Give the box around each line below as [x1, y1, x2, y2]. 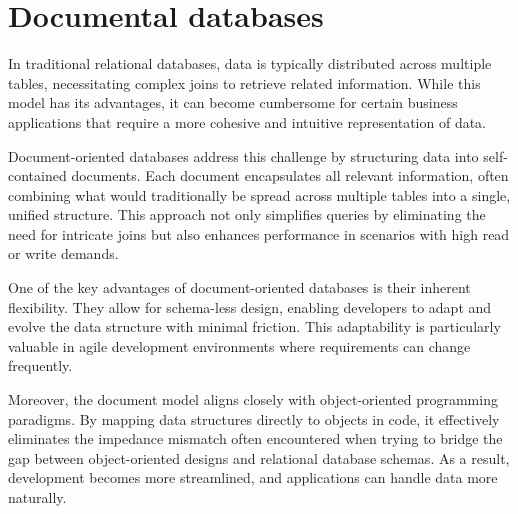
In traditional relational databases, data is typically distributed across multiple [8, 53, 492, 74]
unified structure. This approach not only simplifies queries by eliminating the [8, 204, 486, 225]
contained [8, 165, 67, 186]
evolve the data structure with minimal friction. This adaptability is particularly [8, 316, 501, 337]
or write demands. [8, 243, 119, 264]
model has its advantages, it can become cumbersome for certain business [8, 92, 458, 113]
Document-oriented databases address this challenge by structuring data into [8, 145, 479, 166]
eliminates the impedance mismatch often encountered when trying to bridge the [8, 428, 503, 449]
